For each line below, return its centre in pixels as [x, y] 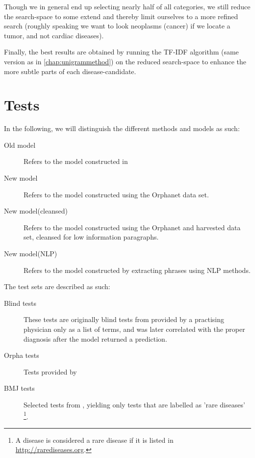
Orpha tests [22, 355]
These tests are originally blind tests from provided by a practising [124, 319]
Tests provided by [50, 371]
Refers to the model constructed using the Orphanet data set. [116, 194]
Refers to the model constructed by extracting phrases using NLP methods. [137, 270]
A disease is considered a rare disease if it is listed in [94, 440]
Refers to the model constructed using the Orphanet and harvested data [132, 227]
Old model [20, 145]
